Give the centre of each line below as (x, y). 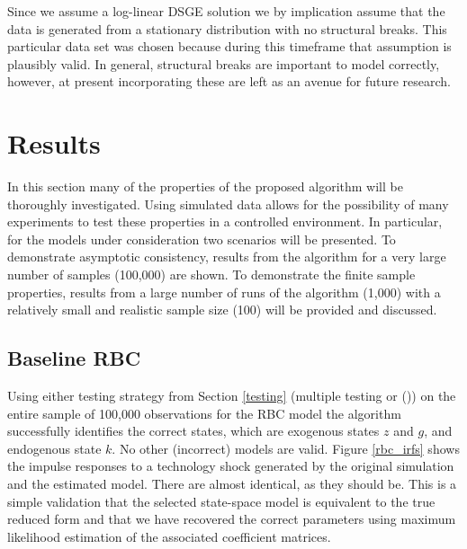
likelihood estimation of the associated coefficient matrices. (169, 536)
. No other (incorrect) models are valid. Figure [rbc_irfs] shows (286, 448)
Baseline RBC (74, 358)
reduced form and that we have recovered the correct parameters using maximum (232, 519)
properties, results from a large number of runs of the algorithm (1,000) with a (224, 292)
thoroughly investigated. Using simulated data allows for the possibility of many (228, 204)
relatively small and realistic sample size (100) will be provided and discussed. (222, 310)
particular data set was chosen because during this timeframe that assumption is (229, 46)
